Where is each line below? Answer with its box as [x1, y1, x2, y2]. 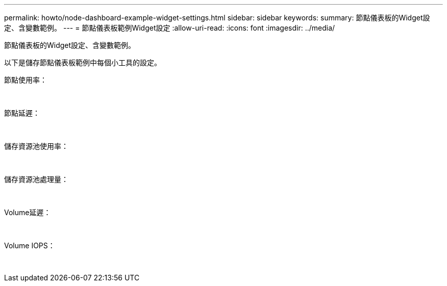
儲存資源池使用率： [4, 142, 68, 150]
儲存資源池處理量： [4, 175, 68, 184]
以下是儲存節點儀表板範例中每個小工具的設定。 [4, 58, 161, 67]
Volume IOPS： [4, 241, 55, 250]
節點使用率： [4, 75, 47, 84]
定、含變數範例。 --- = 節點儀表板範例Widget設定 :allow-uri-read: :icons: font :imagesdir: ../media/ [4, 23, 335, 32]
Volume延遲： [4, 208, 51, 217]
